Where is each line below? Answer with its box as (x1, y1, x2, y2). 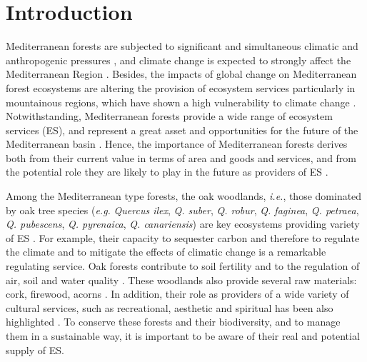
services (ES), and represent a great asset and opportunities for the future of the (6, 122, 358, 137)
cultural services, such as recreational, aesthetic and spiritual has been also (6, 300, 333, 315)
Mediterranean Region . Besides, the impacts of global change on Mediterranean (6, 66, 357, 81)
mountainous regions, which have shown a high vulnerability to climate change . (6, 94, 356, 109)
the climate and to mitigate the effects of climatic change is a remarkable (6, 244, 326, 259)
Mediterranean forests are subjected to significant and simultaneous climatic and (6, 39, 358, 54)
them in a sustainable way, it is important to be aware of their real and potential (6, 328, 360, 343)
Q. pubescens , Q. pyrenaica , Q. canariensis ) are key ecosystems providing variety (6, 216, 360, 231)
